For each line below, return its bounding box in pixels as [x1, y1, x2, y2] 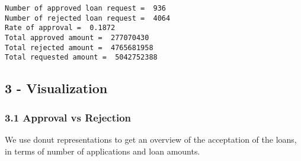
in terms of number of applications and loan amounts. [5, 144, 200, 157]
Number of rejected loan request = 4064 [5, 14, 171, 22]
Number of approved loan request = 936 [5, 4, 166, 12]
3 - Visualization [5, 79, 108, 97]
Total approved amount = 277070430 [5, 33, 149, 42]
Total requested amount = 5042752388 [5, 53, 158, 62]
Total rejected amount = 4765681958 [5, 43, 153, 52]
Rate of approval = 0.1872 [5, 24, 116, 32]
